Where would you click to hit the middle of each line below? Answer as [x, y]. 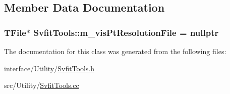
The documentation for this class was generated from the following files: [115, 51]
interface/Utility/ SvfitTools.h [49, 68]
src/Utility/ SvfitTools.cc [42, 85]
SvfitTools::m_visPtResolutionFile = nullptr [126, 32]
